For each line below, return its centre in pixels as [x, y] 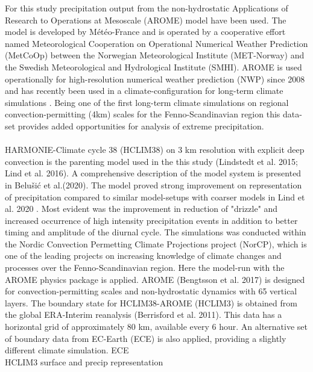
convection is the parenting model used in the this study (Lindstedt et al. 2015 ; [151, 161]
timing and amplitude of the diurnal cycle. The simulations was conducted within [156, 232]
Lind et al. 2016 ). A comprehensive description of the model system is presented [153, 173]
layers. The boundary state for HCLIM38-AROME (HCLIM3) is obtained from [151, 302]
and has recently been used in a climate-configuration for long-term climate [144, 91]
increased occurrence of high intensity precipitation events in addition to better [151, 220]
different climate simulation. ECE [67, 350]
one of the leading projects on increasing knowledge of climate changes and [143, 256]
